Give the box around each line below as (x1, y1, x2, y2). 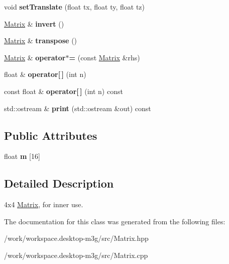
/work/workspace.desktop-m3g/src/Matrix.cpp (4, 249, 148, 260)
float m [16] (4, 151, 40, 161)
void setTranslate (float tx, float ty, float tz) (4, 2, 145, 12)
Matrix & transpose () (4, 35, 77, 46)
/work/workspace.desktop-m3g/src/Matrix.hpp (4, 233, 149, 243)
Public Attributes (4, 127, 97, 143)
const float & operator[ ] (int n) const (4, 85, 123, 96)
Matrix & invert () (4, 18, 64, 29)
